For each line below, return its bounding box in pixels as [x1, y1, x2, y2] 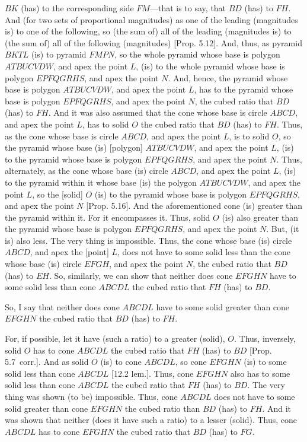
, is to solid [229, 129, 270, 142]
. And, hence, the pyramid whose [168, 71, 288, 84]
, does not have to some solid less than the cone [117, 246, 290, 258]
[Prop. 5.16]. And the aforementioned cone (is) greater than [86, 199, 303, 212]
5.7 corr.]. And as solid [5, 355, 89, 368]
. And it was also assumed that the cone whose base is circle [48, 106, 267, 119]
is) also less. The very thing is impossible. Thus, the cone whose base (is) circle [5, 234, 292, 246]
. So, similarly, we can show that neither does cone [49, 269, 233, 281]
